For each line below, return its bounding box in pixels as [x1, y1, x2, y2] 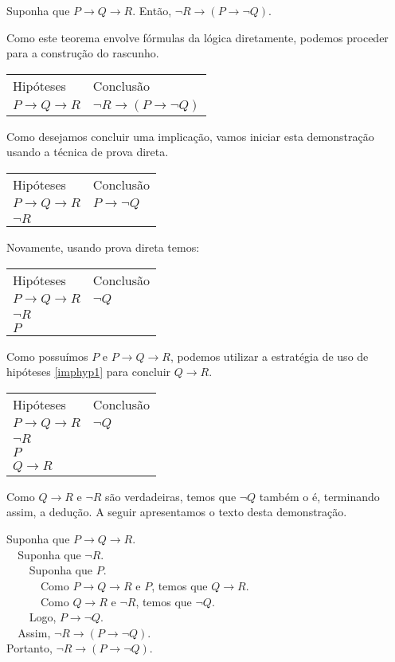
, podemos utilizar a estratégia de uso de [170, 347, 369, 364]
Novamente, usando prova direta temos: [6, 238, 200, 255]
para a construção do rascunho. [6, 45, 159, 61]
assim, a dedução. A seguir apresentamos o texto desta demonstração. [6, 503, 347, 520]
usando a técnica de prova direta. [6, 143, 169, 160]
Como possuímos [6, 347, 88, 364]
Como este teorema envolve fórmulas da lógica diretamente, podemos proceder [6, 29, 389, 45]
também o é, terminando [259, 488, 380, 504]
